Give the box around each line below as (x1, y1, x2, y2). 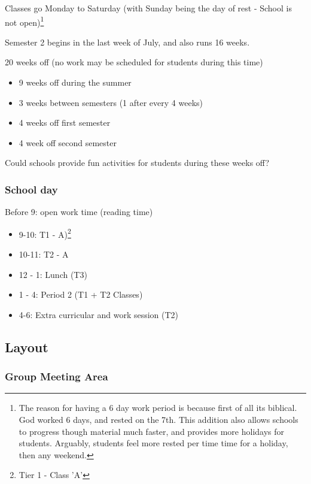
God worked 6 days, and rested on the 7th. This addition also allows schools (19, 413, 298, 426)
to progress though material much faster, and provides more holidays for (19, 425, 285, 437)
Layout (5, 337, 48, 356)
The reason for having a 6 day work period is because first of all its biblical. (19, 401, 297, 414)
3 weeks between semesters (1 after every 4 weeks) (19, 96, 203, 108)
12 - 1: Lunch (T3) (19, 268, 87, 280)
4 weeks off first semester (19, 116, 111, 129)
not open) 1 (5, 14, 44, 28)
